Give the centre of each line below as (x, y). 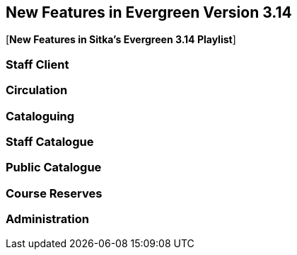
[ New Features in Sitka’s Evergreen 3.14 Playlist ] (121, 40)
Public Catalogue (54, 168)
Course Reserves (54, 193)
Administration (47, 219)
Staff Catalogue (50, 141)
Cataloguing (40, 116)
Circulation (37, 90)
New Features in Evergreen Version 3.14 (149, 12)
